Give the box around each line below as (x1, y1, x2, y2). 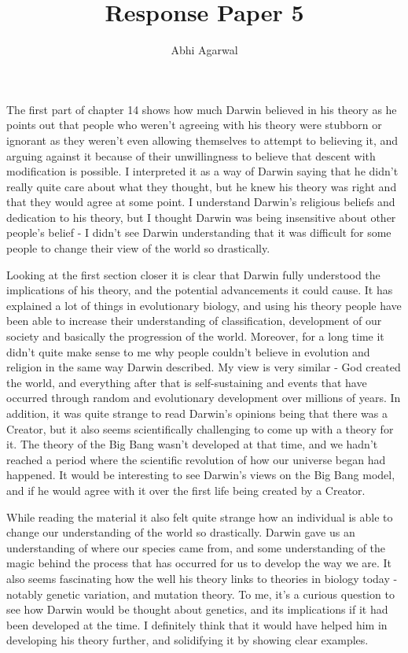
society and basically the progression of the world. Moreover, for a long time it (6, 328, 384, 345)
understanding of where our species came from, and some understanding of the (6, 539, 386, 555)
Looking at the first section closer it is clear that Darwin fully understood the (6, 266, 380, 282)
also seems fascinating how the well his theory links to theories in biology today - (6, 570, 398, 586)
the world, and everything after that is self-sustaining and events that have (6, 374, 367, 390)
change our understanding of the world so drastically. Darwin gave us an (6, 524, 355, 540)
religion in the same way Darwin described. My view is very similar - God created (6, 359, 401, 375)
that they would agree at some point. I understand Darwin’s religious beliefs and (6, 194, 395, 210)
